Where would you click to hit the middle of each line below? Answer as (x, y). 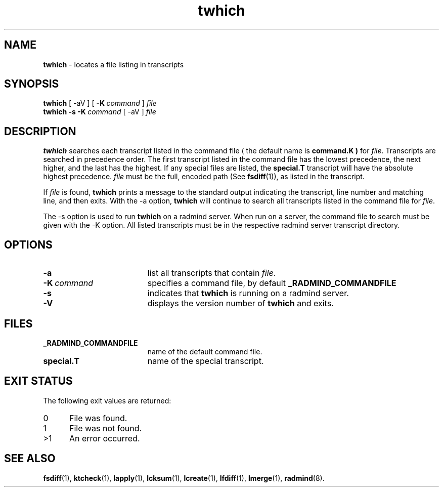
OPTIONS (28, 244)
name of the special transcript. (206, 361)
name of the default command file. (205, 351)
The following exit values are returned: (107, 400)
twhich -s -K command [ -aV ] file (100, 112)
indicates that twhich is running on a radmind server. (248, 293)
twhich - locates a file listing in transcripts (114, 64)
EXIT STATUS (38, 381)
